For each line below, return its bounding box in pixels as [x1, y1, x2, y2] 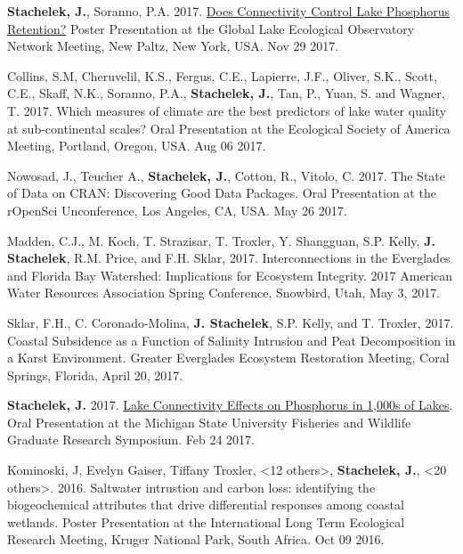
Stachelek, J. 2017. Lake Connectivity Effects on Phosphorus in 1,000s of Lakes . [7, 395, 453, 414]
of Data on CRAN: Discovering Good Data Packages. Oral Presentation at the [7, 183, 436, 202]
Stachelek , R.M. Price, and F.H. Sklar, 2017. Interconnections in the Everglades [7, 248, 451, 267]
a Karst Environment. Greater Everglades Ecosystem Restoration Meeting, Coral [7, 348, 450, 367]
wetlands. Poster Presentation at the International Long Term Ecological [7, 512, 405, 531]
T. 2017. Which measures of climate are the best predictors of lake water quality [7, 101, 447, 119]
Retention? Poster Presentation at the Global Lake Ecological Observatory [7, 19, 415, 37]
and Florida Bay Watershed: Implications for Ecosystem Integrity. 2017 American [7, 265, 453, 284]
